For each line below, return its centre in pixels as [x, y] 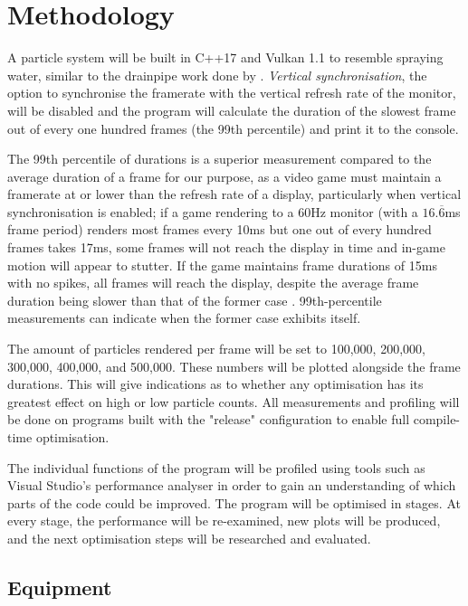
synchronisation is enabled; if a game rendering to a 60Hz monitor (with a [213, 211]
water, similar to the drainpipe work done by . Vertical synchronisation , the [217, 75]
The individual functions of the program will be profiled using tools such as [216, 467]
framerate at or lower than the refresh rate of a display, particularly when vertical [234, 194]
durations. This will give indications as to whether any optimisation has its [215, 384]
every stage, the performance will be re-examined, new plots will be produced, [224, 521]
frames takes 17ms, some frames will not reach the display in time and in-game [226, 247]
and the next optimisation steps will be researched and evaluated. [189, 538]
